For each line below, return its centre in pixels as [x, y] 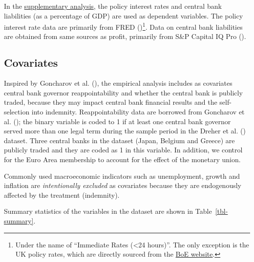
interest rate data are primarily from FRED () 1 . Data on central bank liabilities [123, 26]
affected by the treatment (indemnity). [62, 195]
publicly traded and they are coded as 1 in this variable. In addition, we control [123, 150]
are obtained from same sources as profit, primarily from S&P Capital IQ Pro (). [125, 36]
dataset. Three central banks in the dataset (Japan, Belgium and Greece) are [119, 140]
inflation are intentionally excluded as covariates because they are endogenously [123, 185]
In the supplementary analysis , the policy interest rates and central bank [113, 6]
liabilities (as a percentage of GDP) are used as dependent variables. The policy [124, 15]
